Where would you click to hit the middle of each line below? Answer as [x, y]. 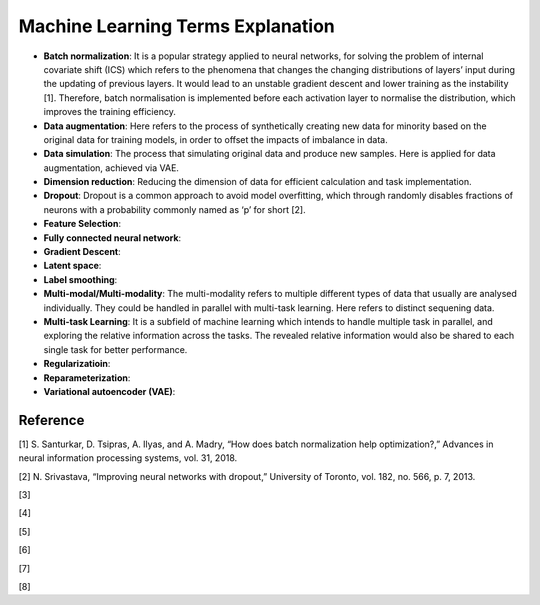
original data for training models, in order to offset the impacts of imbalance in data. [216, 139]
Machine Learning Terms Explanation [176, 26]
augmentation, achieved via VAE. [111, 167]
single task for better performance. [115, 349]
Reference [51, 420]
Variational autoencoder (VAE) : [109, 391]
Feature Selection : [82, 224]
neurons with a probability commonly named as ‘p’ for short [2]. [174, 209]
